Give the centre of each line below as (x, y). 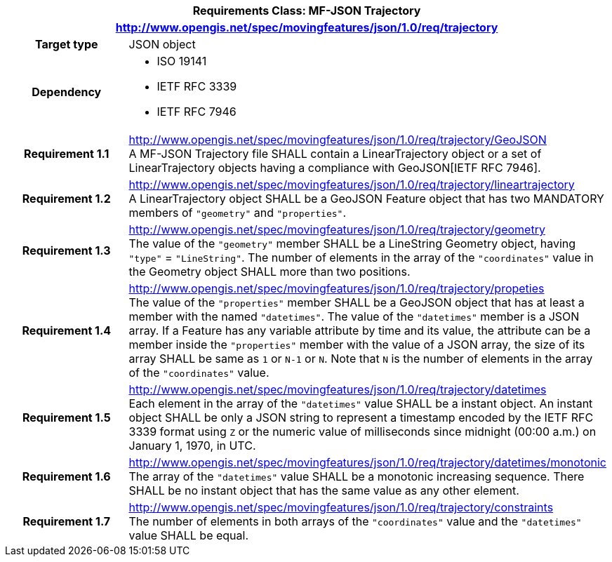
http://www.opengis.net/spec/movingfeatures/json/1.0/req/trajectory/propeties (337, 288)
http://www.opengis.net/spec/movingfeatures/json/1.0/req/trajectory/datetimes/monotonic (367, 462)
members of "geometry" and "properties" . (238, 213)
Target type (66, 44)
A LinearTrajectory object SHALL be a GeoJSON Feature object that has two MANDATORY (366, 199)
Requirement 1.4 (67, 330)
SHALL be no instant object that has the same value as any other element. (324, 490)
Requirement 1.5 (66, 417)
